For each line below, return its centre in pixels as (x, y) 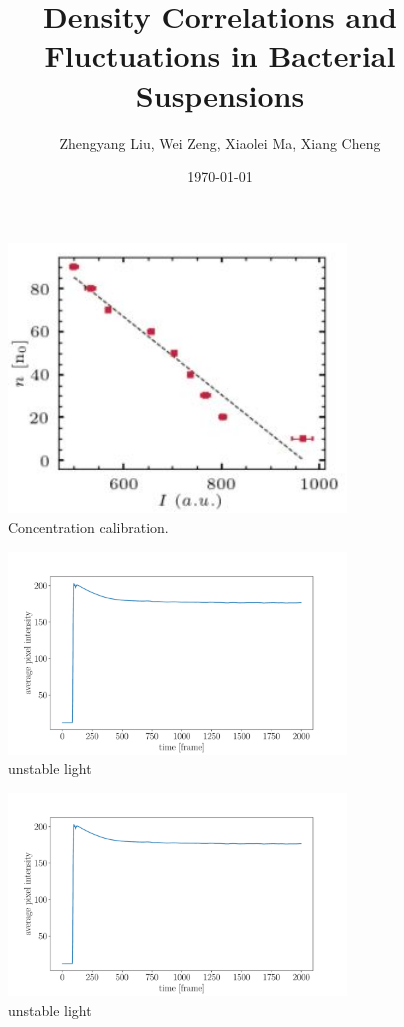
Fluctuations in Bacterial (220, 55)
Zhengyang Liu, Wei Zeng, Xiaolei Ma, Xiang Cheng (220, 142)
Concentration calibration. (88, 526)
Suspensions (220, 94)
